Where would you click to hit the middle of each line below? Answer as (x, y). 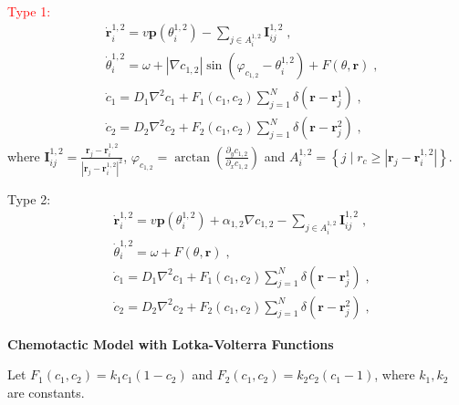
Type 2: (29, 198)
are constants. (46, 392)
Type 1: (29, 11)
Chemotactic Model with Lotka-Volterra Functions (171, 343)
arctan (193, 157)
